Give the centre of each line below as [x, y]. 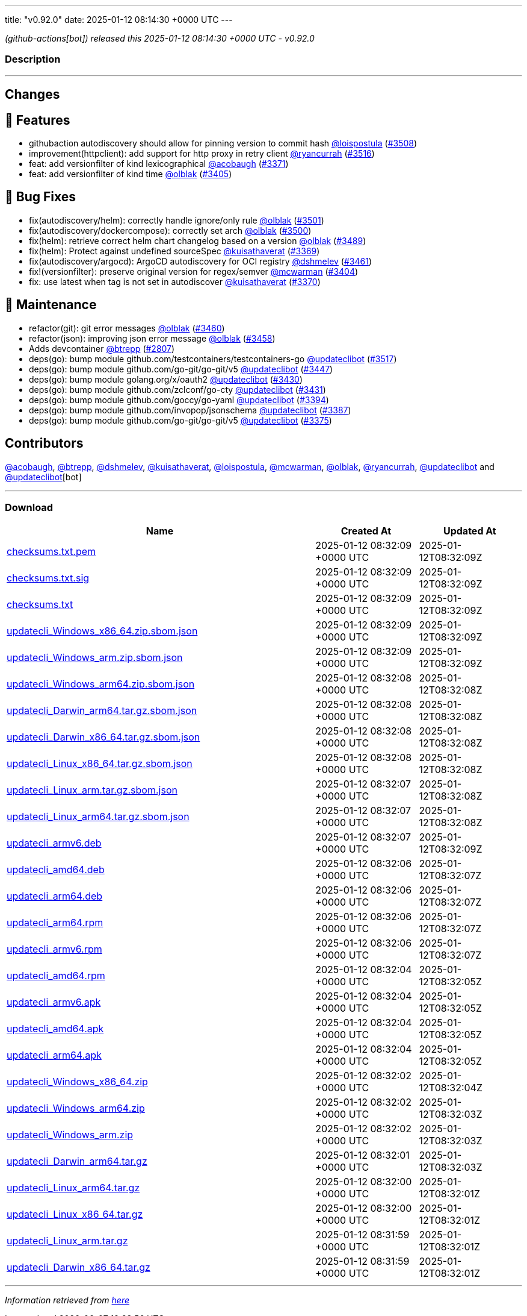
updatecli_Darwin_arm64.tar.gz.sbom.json [102, 711]
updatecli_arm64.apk [54, 1055]
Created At [366, 531]
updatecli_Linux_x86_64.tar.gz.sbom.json [100, 764]
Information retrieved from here [67, 1300]
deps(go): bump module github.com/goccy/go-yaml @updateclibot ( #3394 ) [179, 399]
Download [29, 507]
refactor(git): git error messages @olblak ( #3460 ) [127, 328]
